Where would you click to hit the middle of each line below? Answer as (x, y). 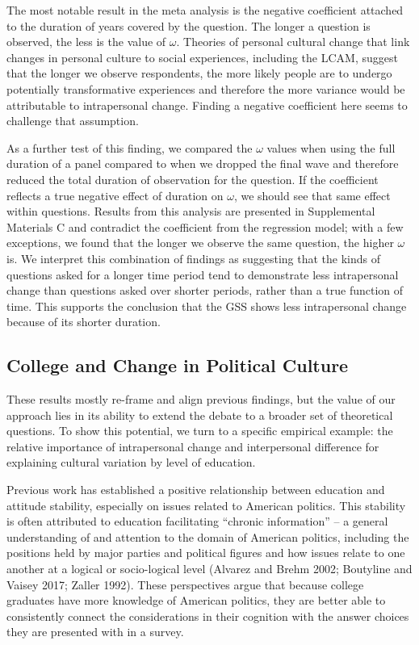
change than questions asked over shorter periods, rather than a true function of (205, 290)
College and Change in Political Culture (178, 365)
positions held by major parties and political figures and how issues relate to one (206, 553)
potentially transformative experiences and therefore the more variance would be (206, 88)
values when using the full (331, 147)
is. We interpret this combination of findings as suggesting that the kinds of (194, 258)
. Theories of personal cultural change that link (293, 42)
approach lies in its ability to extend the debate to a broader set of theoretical (200, 415)
